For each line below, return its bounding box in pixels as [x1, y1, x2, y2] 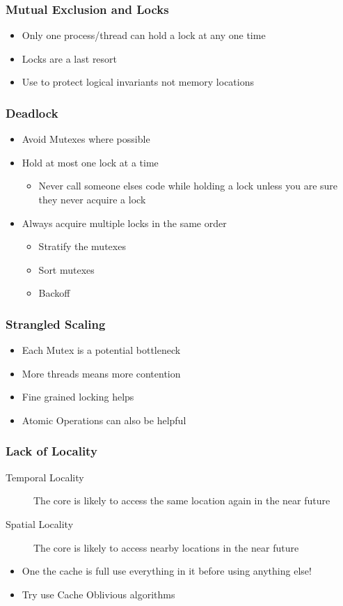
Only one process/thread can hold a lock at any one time [22, 28, 266, 42]
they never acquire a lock [38, 192, 146, 206]
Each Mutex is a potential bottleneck [22, 343, 181, 357]
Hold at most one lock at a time [22, 155, 159, 169]
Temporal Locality [6, 469, 84, 484]
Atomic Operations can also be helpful [22, 412, 186, 427]
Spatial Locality [6, 516, 74, 531]
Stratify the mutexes [38, 239, 126, 254]
